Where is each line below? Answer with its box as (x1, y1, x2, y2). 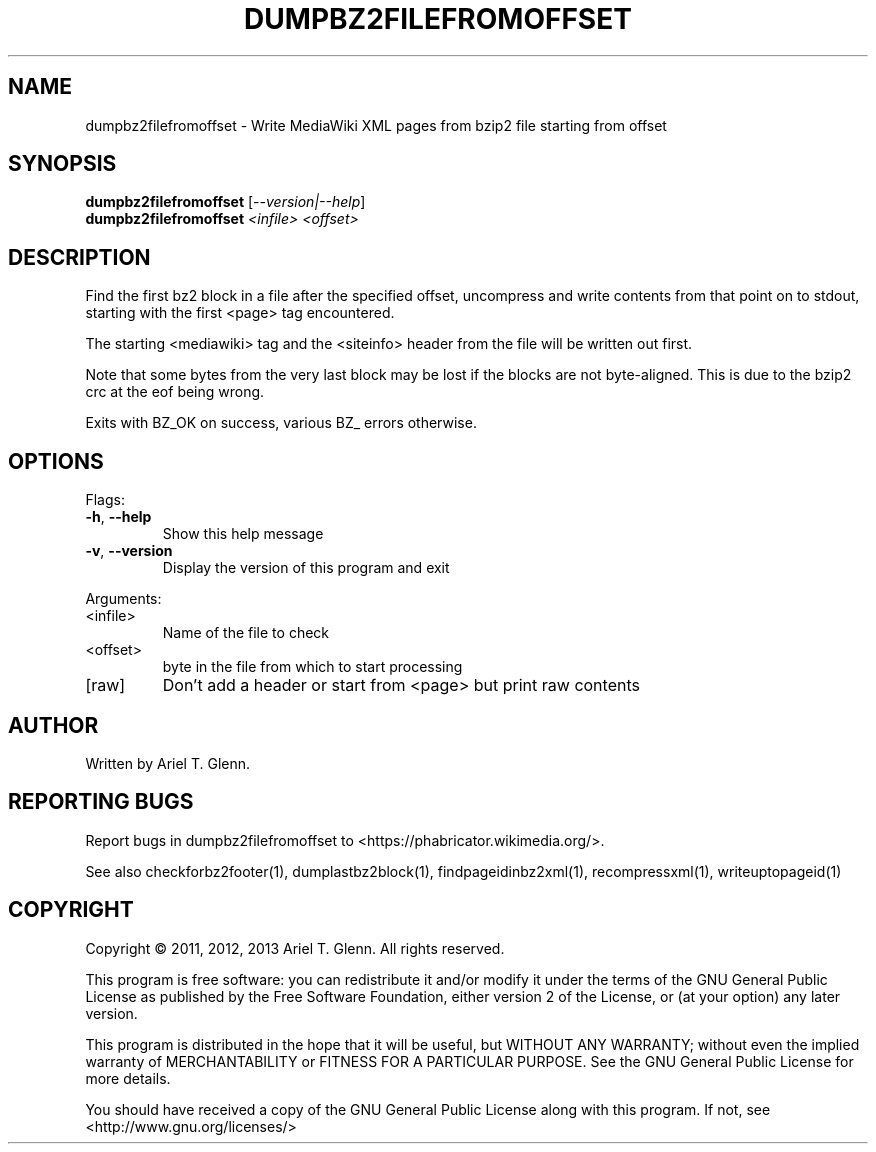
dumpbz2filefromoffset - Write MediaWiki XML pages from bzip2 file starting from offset (85, 116, 667, 134)
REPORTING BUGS (8, 789, 194, 815)
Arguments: (85, 590, 162, 608)
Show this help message (162, 525, 324, 543)
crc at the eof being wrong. (85, 383, 265, 401)
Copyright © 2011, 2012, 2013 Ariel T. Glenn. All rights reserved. (85, 939, 505, 957)
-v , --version (85, 542, 173, 560)
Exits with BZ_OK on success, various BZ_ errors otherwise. (85, 414, 477, 432)
